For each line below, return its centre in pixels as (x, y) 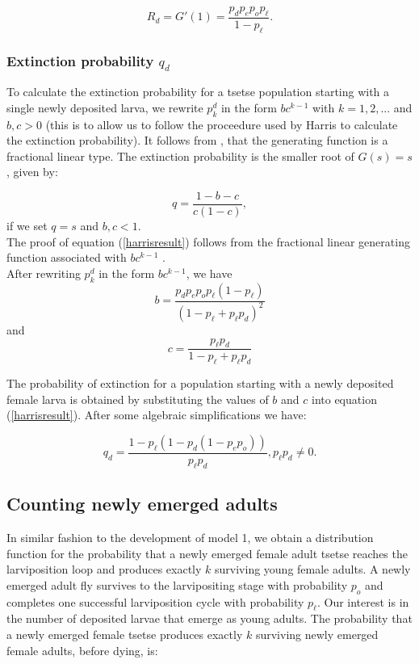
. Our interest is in (363, 601)
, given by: (32, 172)
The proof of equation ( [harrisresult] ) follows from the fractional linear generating (208, 241)
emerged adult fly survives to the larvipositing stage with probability (177, 584)
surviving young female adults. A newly (313, 569)
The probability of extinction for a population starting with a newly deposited (200, 383)
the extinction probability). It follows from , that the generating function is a (197, 140)
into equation (344, 399)
